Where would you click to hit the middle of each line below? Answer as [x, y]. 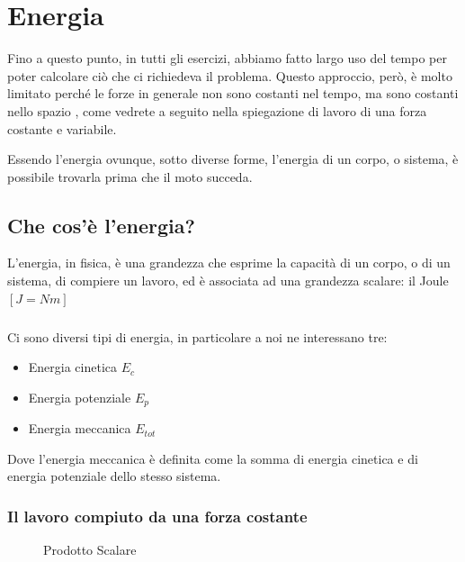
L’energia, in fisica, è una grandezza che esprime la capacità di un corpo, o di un [229, 263]
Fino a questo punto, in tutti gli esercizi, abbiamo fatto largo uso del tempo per [228, 58]
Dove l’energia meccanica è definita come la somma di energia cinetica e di [213, 458]
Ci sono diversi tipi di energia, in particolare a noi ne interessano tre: [197, 336]
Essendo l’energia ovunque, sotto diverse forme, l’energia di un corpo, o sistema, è [233, 159]
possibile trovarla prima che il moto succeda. [130, 176]
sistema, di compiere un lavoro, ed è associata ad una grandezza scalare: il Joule [228, 281]
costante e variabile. [62, 128]
